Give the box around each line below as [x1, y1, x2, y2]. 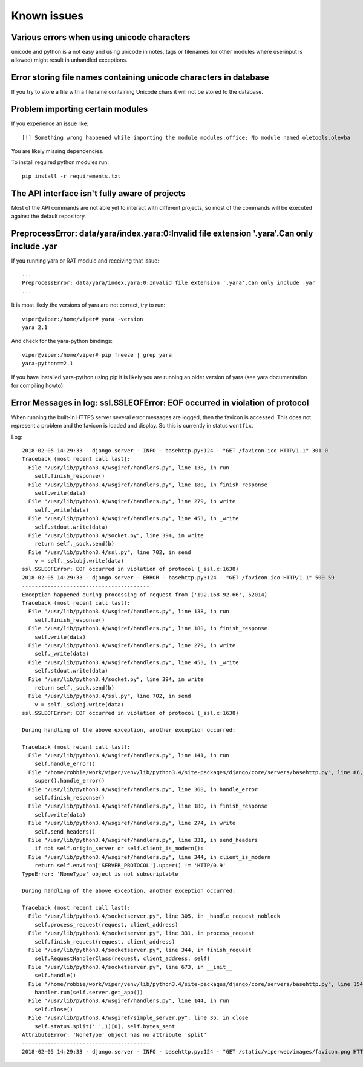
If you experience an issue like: [11, 120, 89, 127]
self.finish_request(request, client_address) [34, 938, 175, 945]
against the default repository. [11, 212, 87, 220]
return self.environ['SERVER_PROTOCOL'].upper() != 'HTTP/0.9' [34, 862, 226, 869]
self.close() [34, 1006, 73, 1013]
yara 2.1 [22, 324, 48, 331]
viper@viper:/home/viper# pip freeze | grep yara [22, 351, 172, 358]
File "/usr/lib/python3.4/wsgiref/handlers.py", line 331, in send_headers [28, 837, 258, 843]
